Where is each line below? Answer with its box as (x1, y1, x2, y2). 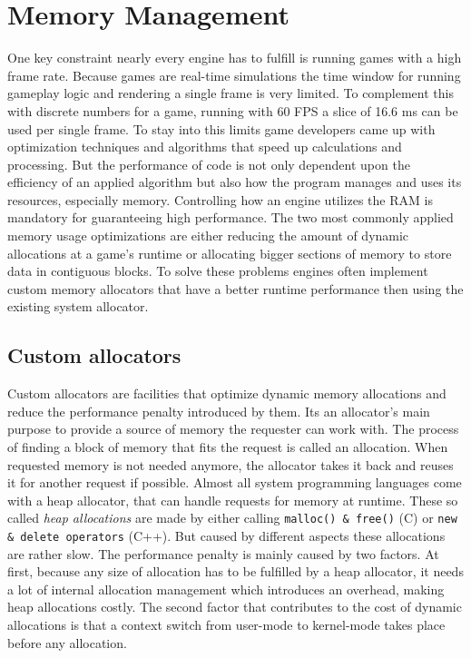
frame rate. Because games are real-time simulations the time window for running (7, 65, 461, 84)
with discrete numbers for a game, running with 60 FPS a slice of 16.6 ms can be (7, 101, 458, 120)
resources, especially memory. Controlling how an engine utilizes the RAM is (7, 190, 433, 209)
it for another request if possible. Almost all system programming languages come (7, 473, 462, 492)
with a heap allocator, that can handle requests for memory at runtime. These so (7, 490, 458, 509)
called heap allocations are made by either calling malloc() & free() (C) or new (7, 508, 457, 527)
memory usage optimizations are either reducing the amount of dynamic (7, 226, 409, 245)
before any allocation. (7, 633, 127, 652)
